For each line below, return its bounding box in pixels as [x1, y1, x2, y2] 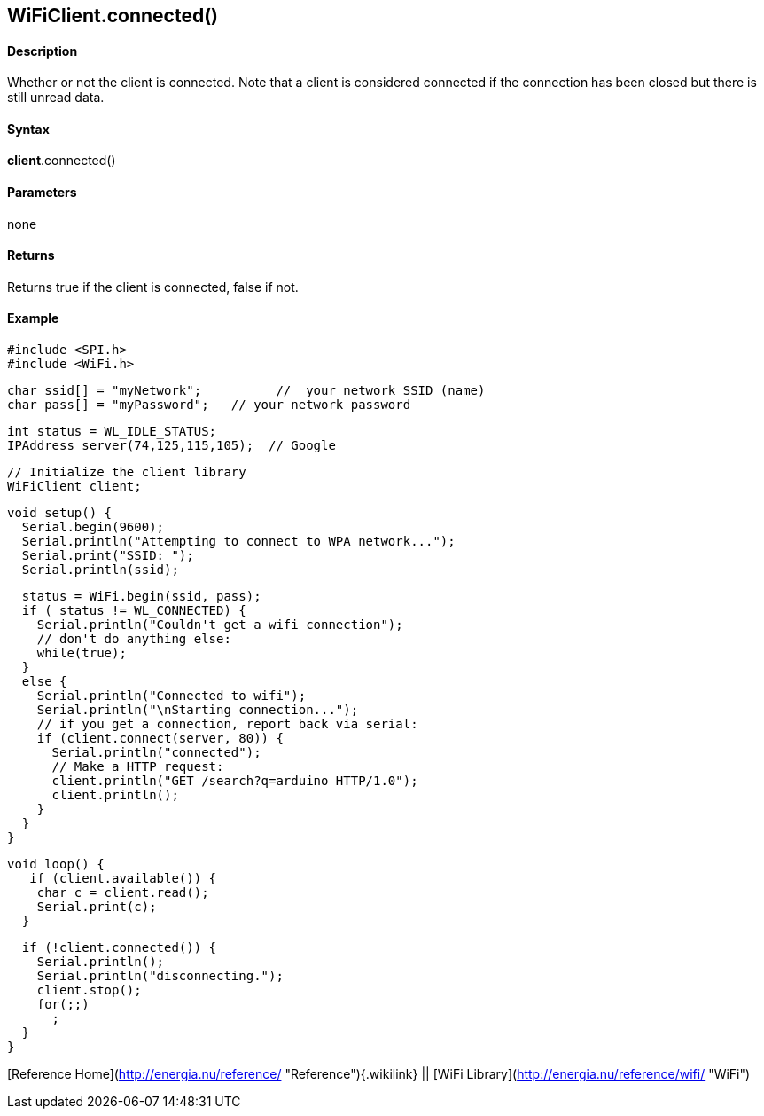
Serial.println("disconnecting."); [36, 969, 284, 984]
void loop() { [7, 857, 105, 872]
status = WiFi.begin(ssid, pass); [21, 589, 261, 604]
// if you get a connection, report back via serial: [36, 717, 418, 732]
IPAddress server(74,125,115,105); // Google [7, 438, 336, 453]
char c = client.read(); [36, 885, 209, 900]
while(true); [36, 646, 127, 661]
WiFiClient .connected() [7, 4, 219, 27]
